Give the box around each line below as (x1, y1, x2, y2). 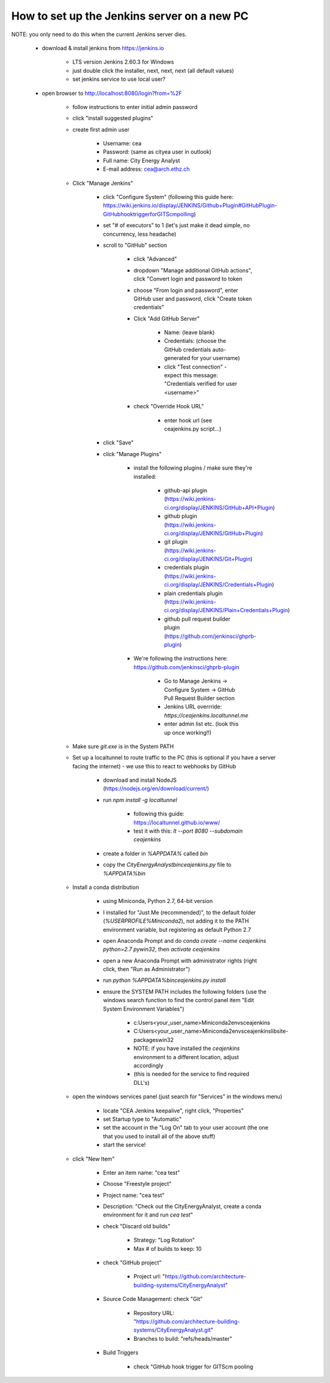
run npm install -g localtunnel (103, 796, 177, 803)
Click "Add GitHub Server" (133, 315, 200, 322)
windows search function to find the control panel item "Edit (103, 997, 254, 1004)
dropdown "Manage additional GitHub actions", (133, 266, 252, 274)
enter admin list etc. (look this (164, 720, 239, 728)
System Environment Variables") (103, 1005, 185, 1013)
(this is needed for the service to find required (133, 1070, 250, 1078)
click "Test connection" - (164, 363, 227, 370)
